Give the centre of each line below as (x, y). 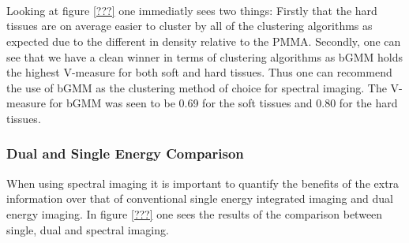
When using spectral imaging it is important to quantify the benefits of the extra (203, 183)
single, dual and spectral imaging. (88, 229)
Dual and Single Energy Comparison (125, 153)
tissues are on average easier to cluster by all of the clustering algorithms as (189, 26)
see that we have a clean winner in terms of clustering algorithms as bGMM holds (204, 56)
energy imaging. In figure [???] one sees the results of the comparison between (195, 213)
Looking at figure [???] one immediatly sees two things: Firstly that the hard (192, 10)
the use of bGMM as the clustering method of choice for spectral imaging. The (197, 87)
